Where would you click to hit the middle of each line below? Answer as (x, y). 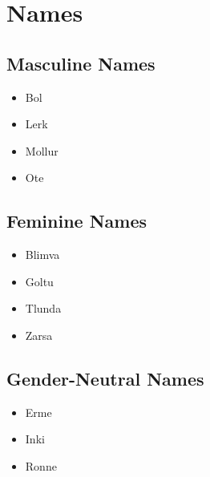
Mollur (42, 150)
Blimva (42, 255)
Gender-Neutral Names (105, 378)
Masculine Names (81, 63)
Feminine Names (77, 221)
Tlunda (43, 308)
